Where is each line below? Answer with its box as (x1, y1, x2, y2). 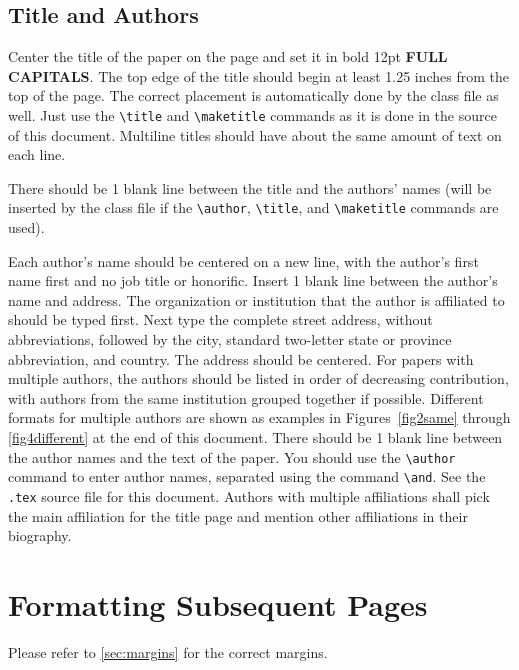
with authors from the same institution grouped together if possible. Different (8, 387, 484, 408)
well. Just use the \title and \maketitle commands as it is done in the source (8, 104, 497, 125)
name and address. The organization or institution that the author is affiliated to (8, 289, 505, 310)
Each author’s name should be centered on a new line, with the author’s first (8, 250, 479, 271)
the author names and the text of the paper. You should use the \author (8, 446, 456, 467)
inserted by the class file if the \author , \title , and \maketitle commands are (8, 197, 499, 218)
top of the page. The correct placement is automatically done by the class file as (8, 85, 499, 106)
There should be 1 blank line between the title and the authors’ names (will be (8, 177, 492, 198)
